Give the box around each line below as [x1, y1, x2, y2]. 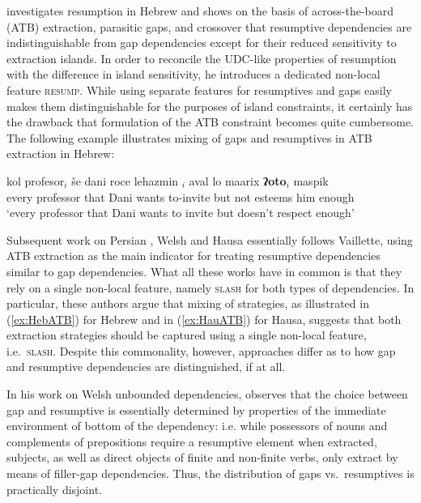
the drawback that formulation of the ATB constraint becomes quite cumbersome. [6, 113, 415, 130]
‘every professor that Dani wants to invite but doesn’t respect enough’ [6, 204, 355, 221]
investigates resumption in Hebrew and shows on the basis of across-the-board [6, 2, 393, 19]
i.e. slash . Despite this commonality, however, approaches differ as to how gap [6, 342, 396, 359]
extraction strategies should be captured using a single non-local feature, [6, 326, 367, 343]
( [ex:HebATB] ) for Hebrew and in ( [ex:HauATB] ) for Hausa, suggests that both [6, 310, 402, 327]
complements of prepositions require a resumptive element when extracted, [6, 433, 377, 450]
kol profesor [6, 172, 65, 189]
